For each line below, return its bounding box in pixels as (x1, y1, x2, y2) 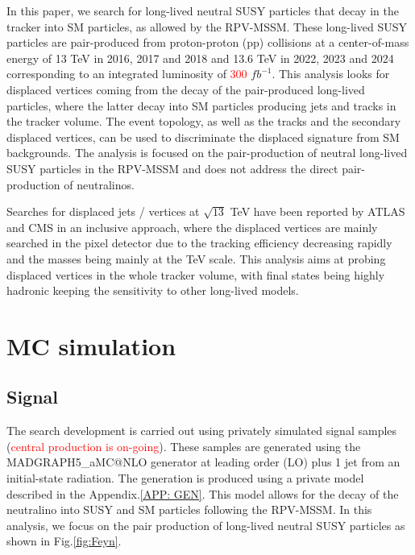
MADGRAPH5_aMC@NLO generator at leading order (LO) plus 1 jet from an (6, 454, 400, 470)
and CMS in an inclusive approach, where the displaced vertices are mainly (6, 218, 378, 235)
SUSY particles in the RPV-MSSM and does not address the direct (6, 159, 338, 176)
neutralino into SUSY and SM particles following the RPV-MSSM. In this (6, 501, 372, 518)
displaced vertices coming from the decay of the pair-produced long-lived (6, 81, 365, 97)
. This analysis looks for (272, 65, 390, 82)
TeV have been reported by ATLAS (230, 203, 405, 220)
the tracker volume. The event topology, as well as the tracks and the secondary (6, 113, 401, 130)
